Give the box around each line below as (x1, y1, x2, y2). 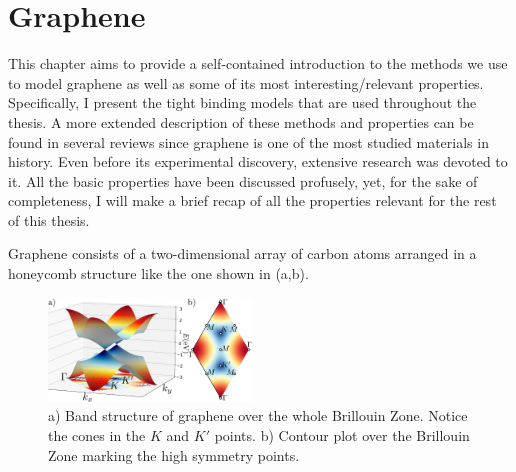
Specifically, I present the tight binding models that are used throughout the (8, 92, 477, 113)
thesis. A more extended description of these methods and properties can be (8, 111, 474, 132)
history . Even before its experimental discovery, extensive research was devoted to (8, 151, 508, 172)
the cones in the (48, 424, 146, 445)
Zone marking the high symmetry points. (48, 444, 300, 465)
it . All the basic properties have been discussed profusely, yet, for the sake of (8, 170, 478, 191)
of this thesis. (8, 209, 90, 230)
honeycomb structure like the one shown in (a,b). (8, 263, 309, 284)
